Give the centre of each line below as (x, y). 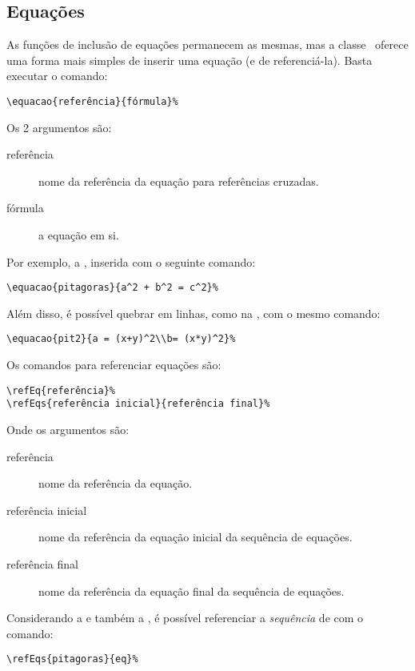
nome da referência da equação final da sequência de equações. (192, 591)
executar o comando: (57, 76)
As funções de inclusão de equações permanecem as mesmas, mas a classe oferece (207, 44)
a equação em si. (79, 235)
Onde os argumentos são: (68, 430)
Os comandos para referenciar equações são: (114, 365)
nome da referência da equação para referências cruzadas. (179, 181)
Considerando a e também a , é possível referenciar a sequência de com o (185, 618)
